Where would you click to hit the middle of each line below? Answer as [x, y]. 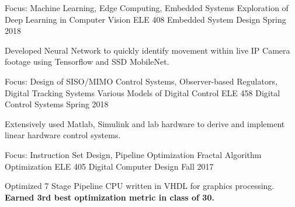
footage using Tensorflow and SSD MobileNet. [87, 62]
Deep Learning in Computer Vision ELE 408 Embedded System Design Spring [145, 19]
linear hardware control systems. [63, 135]
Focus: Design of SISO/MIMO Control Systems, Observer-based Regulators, [141, 81]
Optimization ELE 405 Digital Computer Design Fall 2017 [109, 166]
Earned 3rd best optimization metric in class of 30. [110, 197]
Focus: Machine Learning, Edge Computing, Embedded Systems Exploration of [147, 8]
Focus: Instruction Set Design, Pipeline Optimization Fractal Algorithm [133, 154]
